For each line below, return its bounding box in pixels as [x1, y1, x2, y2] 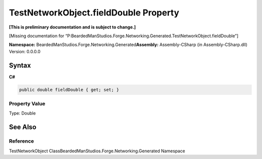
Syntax [9, 61, 31, 70]
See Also [9, 123, 36, 131]
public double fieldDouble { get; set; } [19, 87, 119, 92]
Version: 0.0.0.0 [9, 48, 41, 54]
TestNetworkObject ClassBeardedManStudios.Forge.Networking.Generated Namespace [9, 148, 185, 154]
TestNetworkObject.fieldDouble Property [9, 7, 180, 18]
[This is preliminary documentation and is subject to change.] [9, 24, 136, 30]
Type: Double [9, 110, 36, 116]
